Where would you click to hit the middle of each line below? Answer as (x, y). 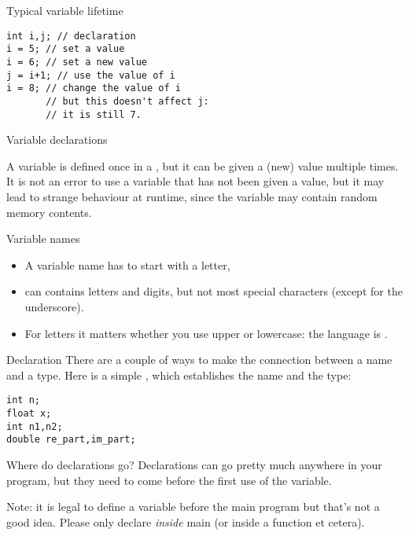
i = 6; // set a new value (77, 62)
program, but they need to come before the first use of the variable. (169, 480)
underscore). (54, 306)
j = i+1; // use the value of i (91, 75)
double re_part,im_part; (71, 440)
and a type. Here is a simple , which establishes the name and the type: (179, 374)
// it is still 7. (94, 114)
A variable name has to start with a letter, (127, 264)
